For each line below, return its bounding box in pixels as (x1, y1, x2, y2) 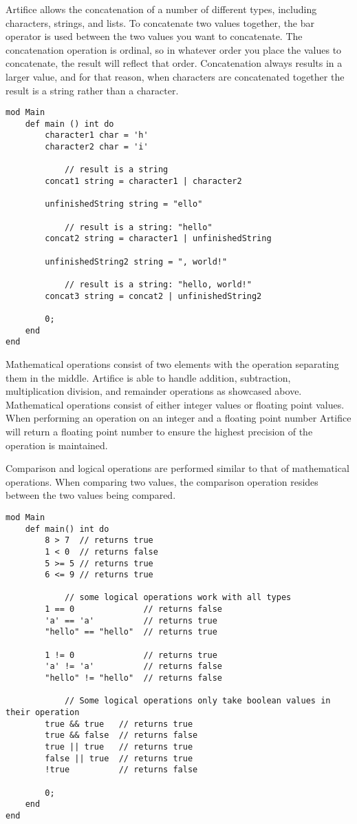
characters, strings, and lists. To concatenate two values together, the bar (6, 15, 315, 30)
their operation (6, 708, 80, 718)
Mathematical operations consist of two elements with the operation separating (6, 356, 339, 371)
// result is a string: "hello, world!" (64, 280, 252, 289)
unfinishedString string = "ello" (45, 199, 203, 209)
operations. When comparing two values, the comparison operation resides (6, 474, 318, 488)
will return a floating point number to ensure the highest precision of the (6, 424, 313, 438)
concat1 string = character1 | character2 (45, 176, 242, 187)
